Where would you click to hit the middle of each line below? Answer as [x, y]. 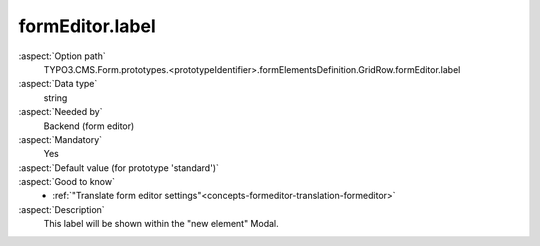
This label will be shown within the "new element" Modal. [161, 224]
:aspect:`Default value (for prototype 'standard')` [119, 167]
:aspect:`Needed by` [60, 112]
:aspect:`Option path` [62, 56]
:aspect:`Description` [61, 209]
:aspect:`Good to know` [66, 182]
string [55, 97]
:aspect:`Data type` [58, 84]
